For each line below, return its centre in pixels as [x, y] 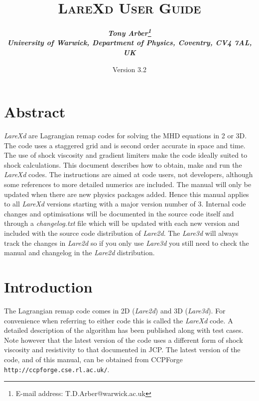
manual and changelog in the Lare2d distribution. [79, 252]
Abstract [35, 112]
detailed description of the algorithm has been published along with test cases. [124, 330]
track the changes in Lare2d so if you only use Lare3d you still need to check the [127, 243]
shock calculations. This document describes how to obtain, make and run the [123, 164]
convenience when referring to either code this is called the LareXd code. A [119, 320]
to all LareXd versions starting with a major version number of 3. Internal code [125, 204]
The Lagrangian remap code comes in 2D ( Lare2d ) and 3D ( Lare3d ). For [115, 310]
